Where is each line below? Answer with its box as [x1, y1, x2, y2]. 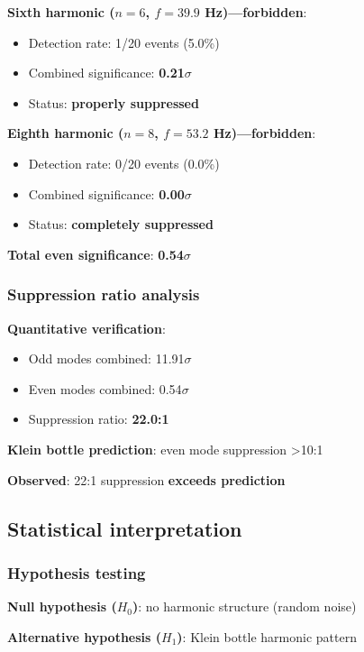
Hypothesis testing [7, 561, 146, 583]
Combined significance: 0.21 [28, 63, 185, 82]
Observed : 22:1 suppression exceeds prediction [7, 470, 286, 489]
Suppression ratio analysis [7, 283, 200, 306]
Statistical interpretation [7, 514, 242, 542]
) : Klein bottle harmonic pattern [177, 627, 357, 646]
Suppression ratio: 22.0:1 [28, 409, 169, 428]
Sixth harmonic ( [7, 3, 115, 21]
